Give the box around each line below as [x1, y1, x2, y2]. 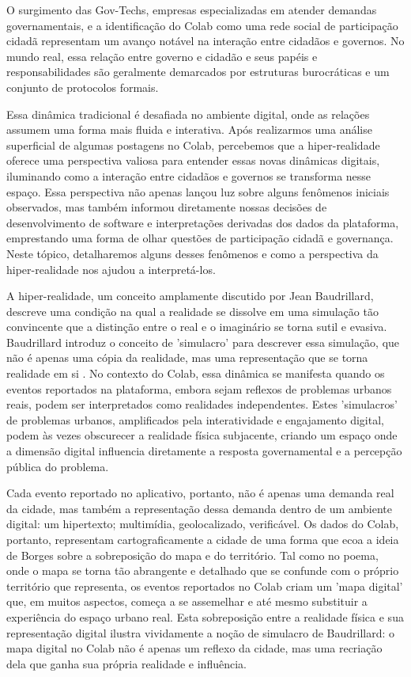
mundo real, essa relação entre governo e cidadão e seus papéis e [6, 48, 318, 64]
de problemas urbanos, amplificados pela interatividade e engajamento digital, [6, 411, 384, 428]
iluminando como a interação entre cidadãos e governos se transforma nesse [6, 167, 371, 184]
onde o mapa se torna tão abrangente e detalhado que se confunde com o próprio [6, 562, 399, 579]
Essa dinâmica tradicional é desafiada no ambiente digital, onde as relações [6, 105, 370, 122]
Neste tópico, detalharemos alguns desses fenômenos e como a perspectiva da [6, 245, 379, 261]
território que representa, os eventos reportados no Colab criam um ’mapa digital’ [6, 577, 403, 594]
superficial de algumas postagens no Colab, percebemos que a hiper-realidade [6, 136, 380, 153]
